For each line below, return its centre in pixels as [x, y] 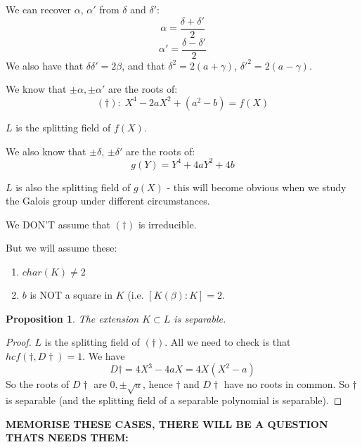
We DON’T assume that [58, 224]
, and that [143, 65]
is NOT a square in [71, 294]
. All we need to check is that [228, 342]
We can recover [39, 9]
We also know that [46, 151]
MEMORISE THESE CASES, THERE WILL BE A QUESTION [167, 423]
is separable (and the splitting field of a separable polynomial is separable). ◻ [174, 400]
